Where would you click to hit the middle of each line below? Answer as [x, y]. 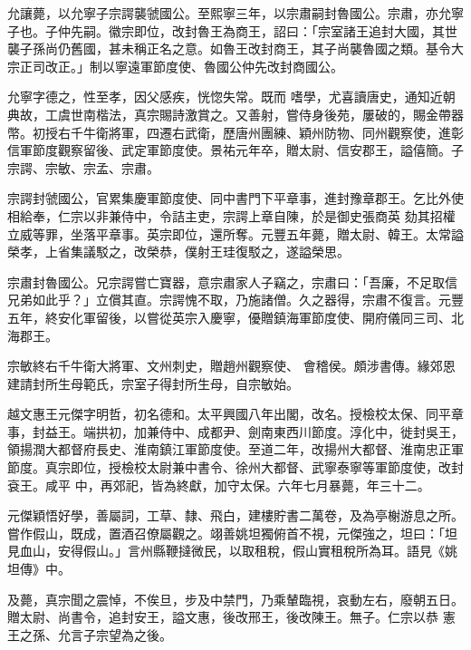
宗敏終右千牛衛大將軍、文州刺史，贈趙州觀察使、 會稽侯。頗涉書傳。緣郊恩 [231, 366]
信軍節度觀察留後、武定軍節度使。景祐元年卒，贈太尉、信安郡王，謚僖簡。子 [235, 150]
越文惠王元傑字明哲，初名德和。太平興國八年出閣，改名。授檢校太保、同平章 [235, 414]
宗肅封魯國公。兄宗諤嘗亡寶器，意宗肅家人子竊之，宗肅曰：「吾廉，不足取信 [232, 281]
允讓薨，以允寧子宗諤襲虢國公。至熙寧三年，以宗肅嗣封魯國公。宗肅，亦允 [229, 13]
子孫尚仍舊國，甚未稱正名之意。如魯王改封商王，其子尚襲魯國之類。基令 [235, 49]
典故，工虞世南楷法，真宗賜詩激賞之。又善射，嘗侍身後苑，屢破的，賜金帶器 [235, 114]
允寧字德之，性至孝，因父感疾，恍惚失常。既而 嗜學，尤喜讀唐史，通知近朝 [231, 97]
